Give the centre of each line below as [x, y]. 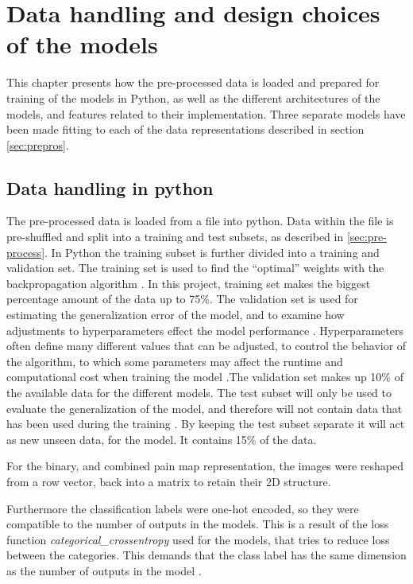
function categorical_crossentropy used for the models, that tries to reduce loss [198, 539]
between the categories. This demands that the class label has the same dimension [206, 555]
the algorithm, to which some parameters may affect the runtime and [175, 361]
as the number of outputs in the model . [104, 570]
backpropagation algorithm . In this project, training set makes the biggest [189, 283]
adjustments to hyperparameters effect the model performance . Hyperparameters [205, 330]
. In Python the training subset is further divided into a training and [212, 252]
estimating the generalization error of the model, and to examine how [176, 315]
